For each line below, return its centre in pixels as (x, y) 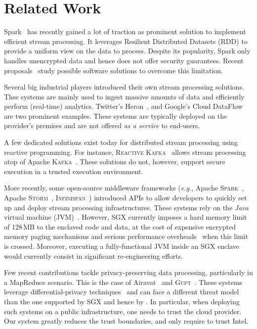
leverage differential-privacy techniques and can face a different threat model (122, 292)
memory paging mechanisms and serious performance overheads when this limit (126, 236)
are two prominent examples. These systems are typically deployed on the (116, 116)
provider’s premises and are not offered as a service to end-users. (102, 125)
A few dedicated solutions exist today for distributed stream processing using (121, 142)
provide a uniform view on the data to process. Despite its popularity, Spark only (127, 51)
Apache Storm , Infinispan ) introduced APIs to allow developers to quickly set (126, 198)
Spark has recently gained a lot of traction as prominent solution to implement (125, 31)
